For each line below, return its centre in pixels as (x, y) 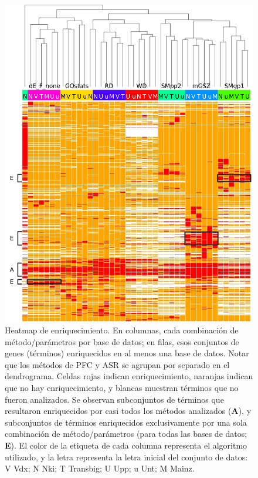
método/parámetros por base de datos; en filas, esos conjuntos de (122, 341)
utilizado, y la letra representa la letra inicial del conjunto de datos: (126, 457)
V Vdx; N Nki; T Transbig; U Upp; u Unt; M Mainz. (100, 468)
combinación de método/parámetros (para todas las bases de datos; (126, 434)
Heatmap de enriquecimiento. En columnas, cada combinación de (122, 330)
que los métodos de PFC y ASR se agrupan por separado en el (117, 364)
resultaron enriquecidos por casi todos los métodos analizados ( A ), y (128, 411)
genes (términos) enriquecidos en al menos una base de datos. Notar (127, 353)
